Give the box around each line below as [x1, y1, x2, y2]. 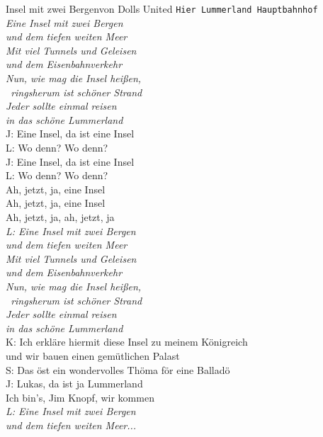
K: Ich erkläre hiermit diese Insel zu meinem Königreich [6, 334, 248, 349]
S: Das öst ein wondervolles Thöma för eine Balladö [6, 362, 230, 377]
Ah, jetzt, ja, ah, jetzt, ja [6, 209, 115, 224]
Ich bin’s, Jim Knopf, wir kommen [6, 390, 154, 404]
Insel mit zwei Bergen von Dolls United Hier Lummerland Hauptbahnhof [6, 1, 318, 16]
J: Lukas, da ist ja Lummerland [6, 376, 143, 391]
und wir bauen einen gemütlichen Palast [6, 348, 180, 363]
